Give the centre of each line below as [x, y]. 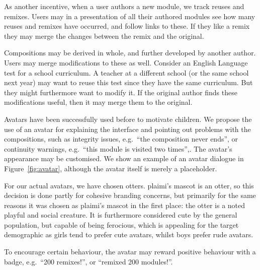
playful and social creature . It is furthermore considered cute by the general [121, 215]
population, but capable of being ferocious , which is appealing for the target [121, 224]
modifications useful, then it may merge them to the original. [98, 102]
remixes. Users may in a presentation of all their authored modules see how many [130, 16]
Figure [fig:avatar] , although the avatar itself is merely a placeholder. [111, 168]
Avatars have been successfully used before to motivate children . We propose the [128, 119]
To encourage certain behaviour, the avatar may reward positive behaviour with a [130, 252]
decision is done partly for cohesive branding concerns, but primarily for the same [130, 195]
